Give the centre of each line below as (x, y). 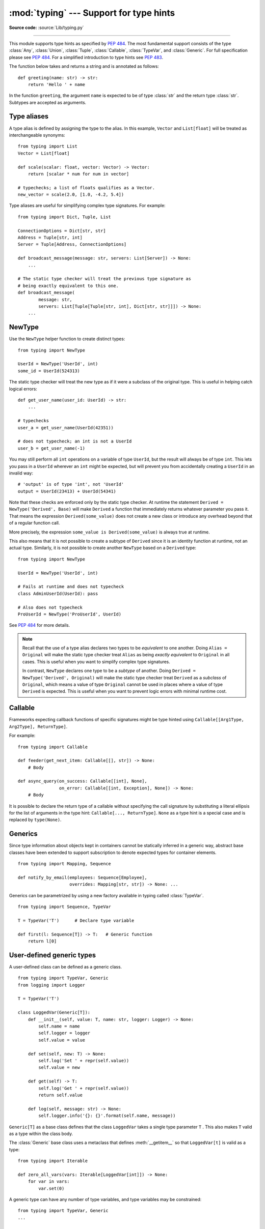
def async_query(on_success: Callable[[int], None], (82, 781)
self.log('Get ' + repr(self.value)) (84, 1088)
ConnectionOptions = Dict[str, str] (62, 231)
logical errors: (23, 389)
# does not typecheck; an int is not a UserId (75, 441)
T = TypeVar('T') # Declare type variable (76, 920)
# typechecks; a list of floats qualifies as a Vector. (86, 188)
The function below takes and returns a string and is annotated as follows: (84, 66)
